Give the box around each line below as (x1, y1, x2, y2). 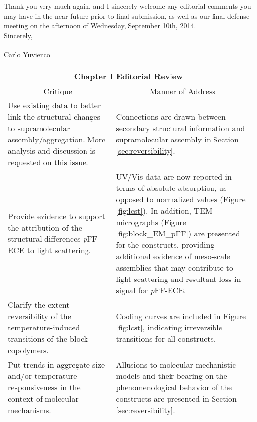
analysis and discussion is (8, 144, 95, 156)
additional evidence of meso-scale (116, 250, 230, 262)
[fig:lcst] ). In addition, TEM (116, 204, 213, 216)
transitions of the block (8, 332, 88, 344)
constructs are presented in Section (116, 392, 237, 404)
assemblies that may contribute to (116, 261, 234, 273)
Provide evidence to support (8, 210, 105, 222)
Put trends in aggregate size (8, 358, 105, 370)
